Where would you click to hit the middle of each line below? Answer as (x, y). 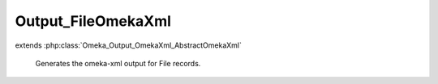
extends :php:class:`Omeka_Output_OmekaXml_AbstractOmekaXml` (129, 45)
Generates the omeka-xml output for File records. (118, 63)
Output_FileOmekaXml (93, 21)
